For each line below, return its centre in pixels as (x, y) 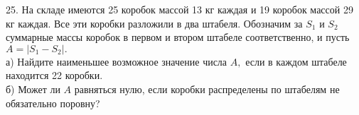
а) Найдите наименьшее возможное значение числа (117, 61)
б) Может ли (33, 89)
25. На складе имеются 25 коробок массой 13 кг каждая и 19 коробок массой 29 (179, 9)
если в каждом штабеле (296, 61)
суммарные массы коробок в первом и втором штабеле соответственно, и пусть (178, 37)
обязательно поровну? (53, 103)
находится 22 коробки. (54, 75)
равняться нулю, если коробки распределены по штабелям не (207, 89)
